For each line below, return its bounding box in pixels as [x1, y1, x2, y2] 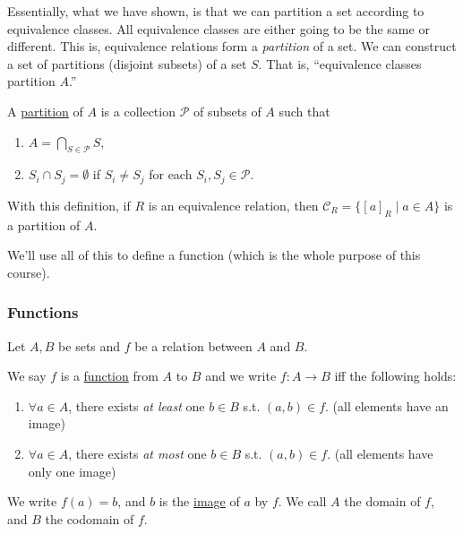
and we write [205, 366, 277, 385]
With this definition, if [7, 195, 131, 214]
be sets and [58, 336, 121, 355]
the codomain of [45, 509, 134, 528]
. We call [278, 492, 327, 511]
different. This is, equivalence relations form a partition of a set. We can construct [7, 37, 457, 56]
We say [7, 366, 47, 385]
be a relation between [134, 336, 253, 355]
